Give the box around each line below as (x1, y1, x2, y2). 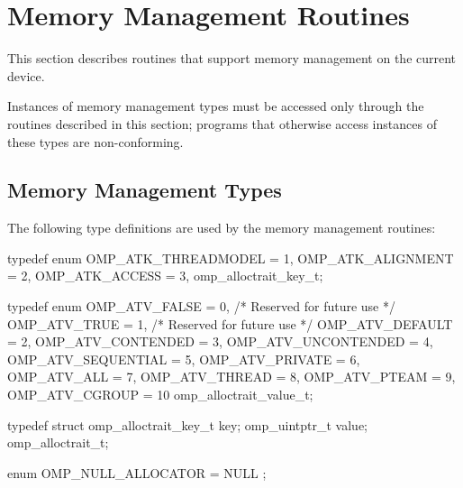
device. (7, 66, 45, 85)
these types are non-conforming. (7, 132, 184, 151)
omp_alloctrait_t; (7, 433, 109, 452)
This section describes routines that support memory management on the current (7, 49, 457, 68)
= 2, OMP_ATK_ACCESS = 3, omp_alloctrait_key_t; (7, 266, 323, 285)
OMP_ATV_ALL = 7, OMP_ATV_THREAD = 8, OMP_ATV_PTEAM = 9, (7, 367, 456, 386)
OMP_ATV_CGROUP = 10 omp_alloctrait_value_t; (7, 385, 313, 404)
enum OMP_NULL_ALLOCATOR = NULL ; (7, 463, 267, 482)
